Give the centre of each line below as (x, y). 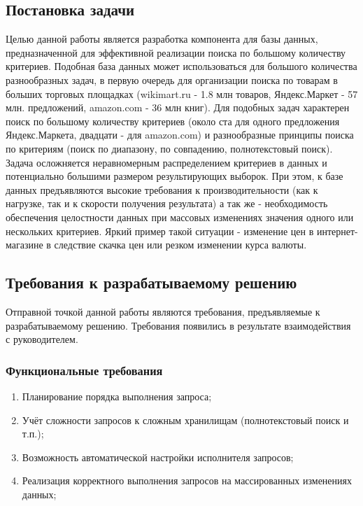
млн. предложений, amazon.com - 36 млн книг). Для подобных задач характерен (178, 107)
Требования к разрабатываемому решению (151, 282)
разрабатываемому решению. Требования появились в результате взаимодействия (178, 325)
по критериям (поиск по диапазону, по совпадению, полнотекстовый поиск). (169, 148)
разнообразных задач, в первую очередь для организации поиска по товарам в (172, 79)
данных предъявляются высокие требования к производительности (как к (162, 189)
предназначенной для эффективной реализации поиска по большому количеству (176, 52)
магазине (24, 245)
